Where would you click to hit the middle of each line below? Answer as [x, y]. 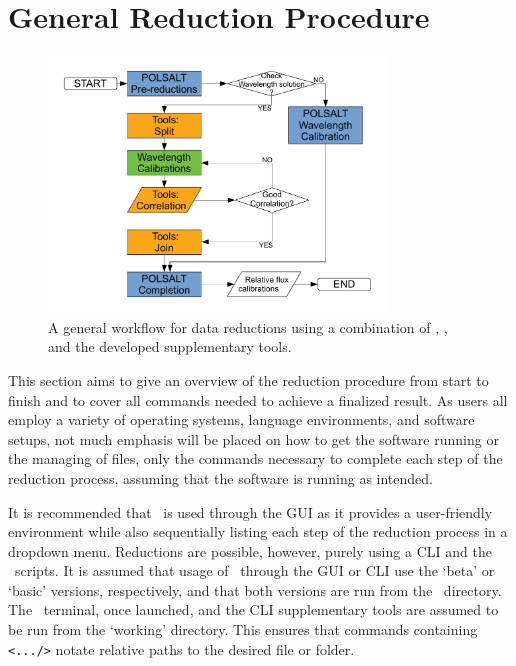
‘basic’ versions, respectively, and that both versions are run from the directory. [255, 589]
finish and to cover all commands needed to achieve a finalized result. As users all [258, 399]
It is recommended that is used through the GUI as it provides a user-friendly [250, 511]
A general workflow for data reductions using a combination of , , [248, 326]
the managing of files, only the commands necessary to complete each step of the [255, 458]
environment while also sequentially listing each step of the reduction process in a [258, 531]
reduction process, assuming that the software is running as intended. [220, 477]
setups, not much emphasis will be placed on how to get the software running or [253, 438]
